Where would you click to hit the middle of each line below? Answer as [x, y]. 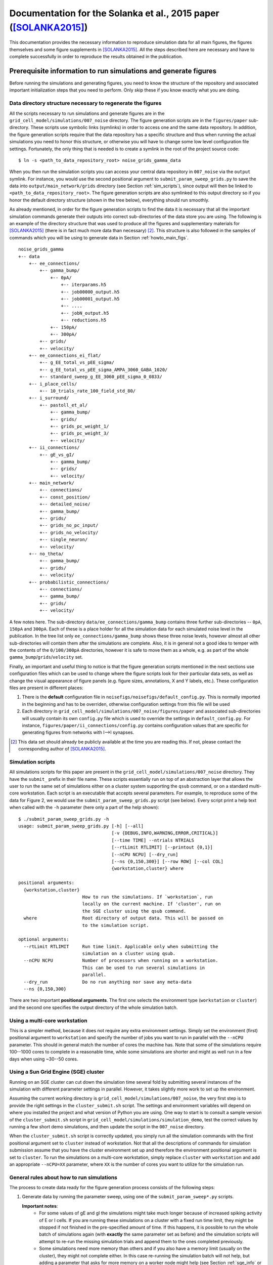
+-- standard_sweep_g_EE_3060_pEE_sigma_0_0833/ [101, 377]
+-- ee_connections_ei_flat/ [65, 356]
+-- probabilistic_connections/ [69, 582]
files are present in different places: [46, 688]
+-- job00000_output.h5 [90, 292]
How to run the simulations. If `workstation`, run [148, 897]
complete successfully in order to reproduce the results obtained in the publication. [96, 57]
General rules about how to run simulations [63, 1177]
